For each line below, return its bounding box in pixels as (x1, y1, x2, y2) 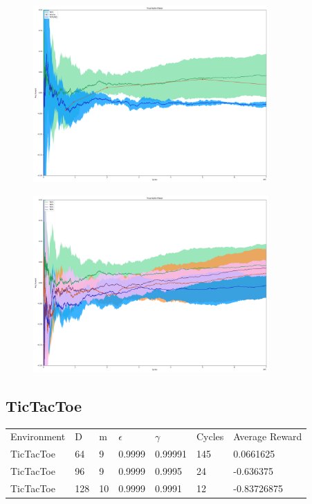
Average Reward (233, 429, 302, 444)
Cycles (196, 429, 224, 444)
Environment (10, 429, 66, 444)
